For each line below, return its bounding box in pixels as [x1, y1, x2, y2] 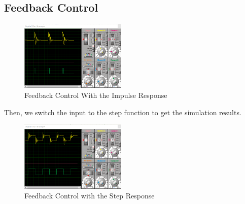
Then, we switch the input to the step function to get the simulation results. [4, 107, 241, 117]
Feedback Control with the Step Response [24, 190, 155, 201]
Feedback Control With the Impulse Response [24, 90, 167, 100]
